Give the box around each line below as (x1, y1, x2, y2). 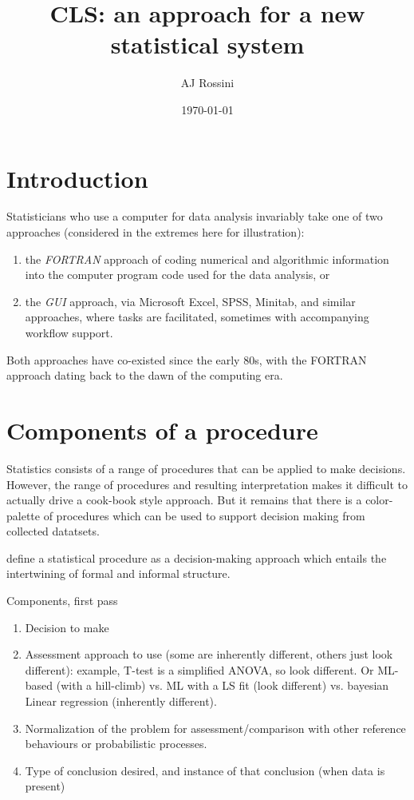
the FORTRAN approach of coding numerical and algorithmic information (25, 250, 389, 267)
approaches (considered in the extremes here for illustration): (6, 224, 305, 241)
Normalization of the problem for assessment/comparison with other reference (25, 719, 406, 736)
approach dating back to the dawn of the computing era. (6, 367, 283, 384)
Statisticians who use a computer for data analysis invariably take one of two (6, 208, 383, 225)
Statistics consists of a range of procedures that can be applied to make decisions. (6, 460, 406, 476)
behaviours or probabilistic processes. (25, 735, 207, 752)
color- (365, 492, 393, 508)
